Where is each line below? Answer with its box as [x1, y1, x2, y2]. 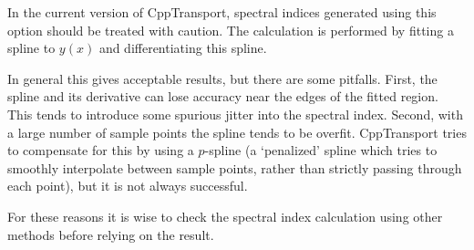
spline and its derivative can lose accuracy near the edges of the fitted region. [7, 87, 438, 106]
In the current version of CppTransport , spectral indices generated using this [7, 3, 437, 21]
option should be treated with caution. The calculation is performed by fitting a [7, 20, 454, 39]
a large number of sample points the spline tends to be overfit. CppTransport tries [7, 122, 467, 141]
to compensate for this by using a [7, 141, 194, 160]
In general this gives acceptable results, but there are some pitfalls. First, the [7, 68, 438, 88]
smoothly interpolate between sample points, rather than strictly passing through [7, 158, 462, 177]
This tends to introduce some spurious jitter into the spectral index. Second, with [7, 104, 463, 123]
